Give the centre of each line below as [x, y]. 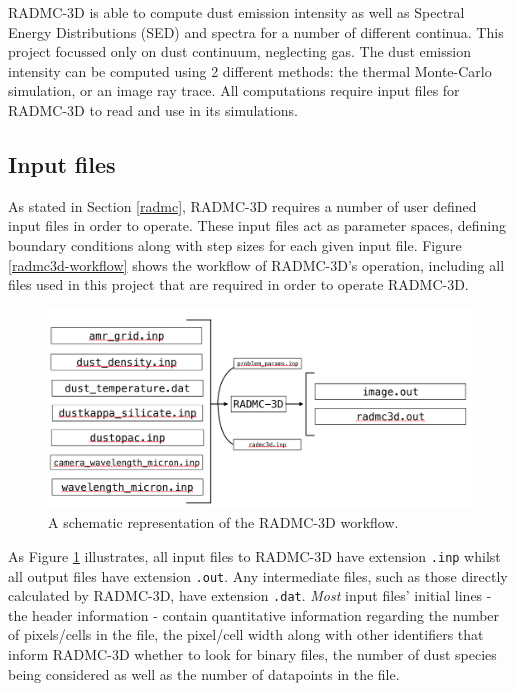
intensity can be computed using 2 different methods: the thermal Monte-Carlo [250, 70]
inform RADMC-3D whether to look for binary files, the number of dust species [252, 654]
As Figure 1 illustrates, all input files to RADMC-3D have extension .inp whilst [254, 555]
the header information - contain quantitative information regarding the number [254, 614]
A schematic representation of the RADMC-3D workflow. [223, 522]
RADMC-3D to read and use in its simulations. [153, 109]
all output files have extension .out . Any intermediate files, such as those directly [258, 575]
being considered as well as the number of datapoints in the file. [204, 673]
